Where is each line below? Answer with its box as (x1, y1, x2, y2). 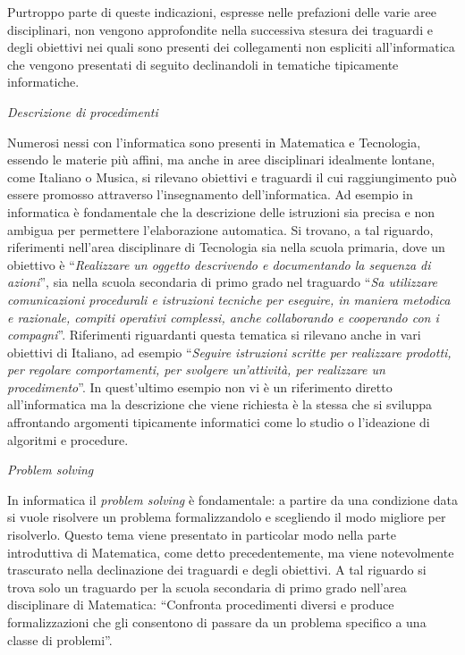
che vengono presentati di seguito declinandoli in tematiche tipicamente (7, 55, 399, 73)
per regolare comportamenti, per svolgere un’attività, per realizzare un (7, 360, 385, 379)
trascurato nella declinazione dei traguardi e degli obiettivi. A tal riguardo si (7, 560, 427, 579)
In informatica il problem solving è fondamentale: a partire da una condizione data (7, 490, 458, 508)
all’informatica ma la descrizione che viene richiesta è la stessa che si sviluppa (7, 395, 433, 414)
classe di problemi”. (7, 630, 113, 649)
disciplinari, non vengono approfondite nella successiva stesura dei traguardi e (7, 20, 433, 38)
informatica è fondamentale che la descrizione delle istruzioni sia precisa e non (7, 202, 435, 221)
